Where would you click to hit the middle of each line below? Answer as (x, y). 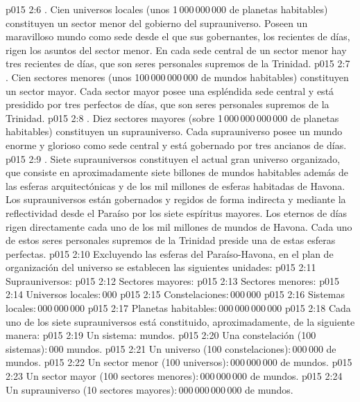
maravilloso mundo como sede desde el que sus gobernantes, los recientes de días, (178, 36)
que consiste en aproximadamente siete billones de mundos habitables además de (177, 172)
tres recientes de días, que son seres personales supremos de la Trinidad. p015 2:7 (178, 63)
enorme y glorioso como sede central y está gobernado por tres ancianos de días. (176, 145)
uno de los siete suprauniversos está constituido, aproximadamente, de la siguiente (180, 321)
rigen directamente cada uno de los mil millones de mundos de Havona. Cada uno (179, 226)
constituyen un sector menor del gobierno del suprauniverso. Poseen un (157, 23)
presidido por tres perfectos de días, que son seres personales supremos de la (168, 104)
